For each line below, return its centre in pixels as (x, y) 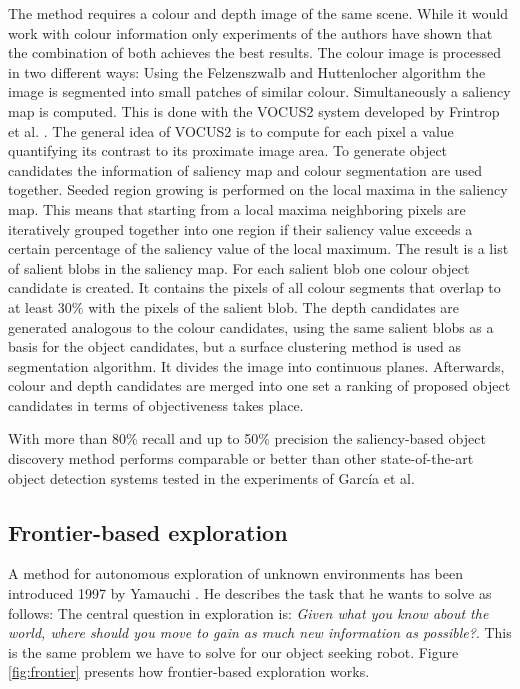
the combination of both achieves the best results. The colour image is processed (254, 52)
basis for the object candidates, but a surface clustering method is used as (234, 346)
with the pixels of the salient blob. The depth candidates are (274, 306)
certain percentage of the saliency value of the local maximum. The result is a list (258, 248)
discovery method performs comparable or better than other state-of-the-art (241, 458)
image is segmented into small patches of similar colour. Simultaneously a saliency (259, 91)
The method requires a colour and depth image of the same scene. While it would (258, 13)
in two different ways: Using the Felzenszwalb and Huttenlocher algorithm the (247, 71)
